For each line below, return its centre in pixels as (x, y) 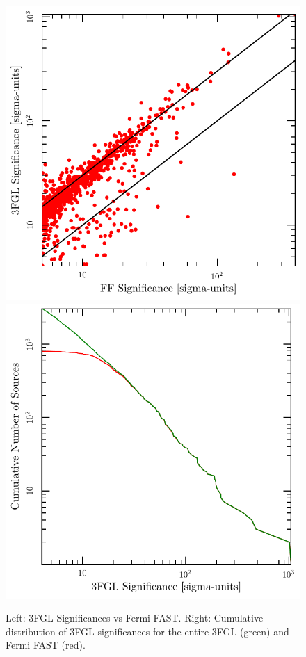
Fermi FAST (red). (46, 645)
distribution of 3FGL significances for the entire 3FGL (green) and (147, 631)
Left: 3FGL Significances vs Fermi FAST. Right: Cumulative (135, 618)
